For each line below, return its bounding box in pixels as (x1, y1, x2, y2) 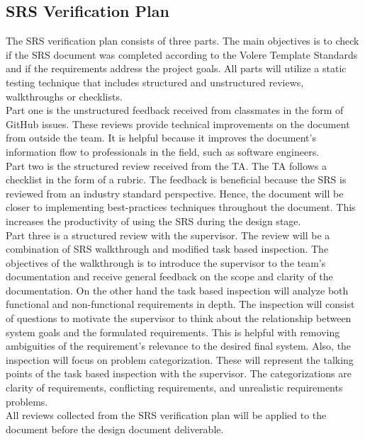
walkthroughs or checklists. (6, 88, 123, 103)
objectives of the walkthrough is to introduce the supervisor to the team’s (6, 255, 326, 270)
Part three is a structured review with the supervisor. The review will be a (6, 227, 330, 242)
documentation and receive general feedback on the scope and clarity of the (6, 269, 333, 284)
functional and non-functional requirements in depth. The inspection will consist (6, 297, 355, 311)
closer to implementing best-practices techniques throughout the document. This (6, 200, 356, 214)
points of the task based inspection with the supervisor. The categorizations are (6, 366, 352, 381)
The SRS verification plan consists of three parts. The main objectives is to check (6, 33, 359, 48)
